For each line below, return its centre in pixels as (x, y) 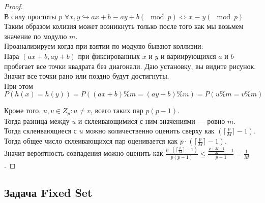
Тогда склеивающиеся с (40, 131)
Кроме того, (23, 110)
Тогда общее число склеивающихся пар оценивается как (91, 141)
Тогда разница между (37, 121)
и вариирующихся (188, 56)
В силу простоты (30, 16)
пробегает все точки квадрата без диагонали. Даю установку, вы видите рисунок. (130, 66)
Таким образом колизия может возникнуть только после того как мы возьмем (124, 26)
